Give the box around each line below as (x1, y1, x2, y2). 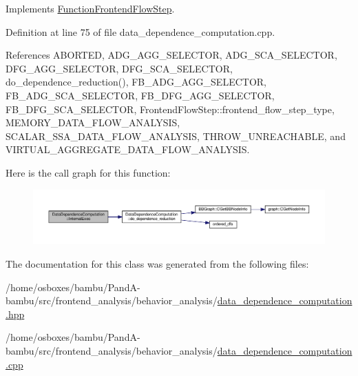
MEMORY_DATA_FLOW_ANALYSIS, (6, 115, 180, 130)
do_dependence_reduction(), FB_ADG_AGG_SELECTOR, (6, 75, 266, 89)
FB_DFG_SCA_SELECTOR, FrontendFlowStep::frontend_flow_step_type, (6, 101, 335, 116)
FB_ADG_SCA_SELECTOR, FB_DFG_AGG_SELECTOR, (6, 88, 275, 102)
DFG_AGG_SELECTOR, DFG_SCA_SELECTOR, (6, 61, 233, 75)
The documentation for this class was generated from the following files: (6, 257, 309, 271)
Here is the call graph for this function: (6, 165, 171, 179)
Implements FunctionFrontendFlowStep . (6, 1, 175, 15)
